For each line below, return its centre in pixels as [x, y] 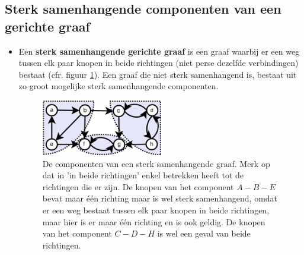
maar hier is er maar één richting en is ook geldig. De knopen [154, 221]
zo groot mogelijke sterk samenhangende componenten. [119, 86]
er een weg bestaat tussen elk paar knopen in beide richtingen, [156, 210]
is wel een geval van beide [204, 233]
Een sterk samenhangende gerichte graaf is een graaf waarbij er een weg [159, 51]
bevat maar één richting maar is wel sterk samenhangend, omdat [160, 198]
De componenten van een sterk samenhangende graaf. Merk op [156, 163]
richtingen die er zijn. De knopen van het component [138, 186]
